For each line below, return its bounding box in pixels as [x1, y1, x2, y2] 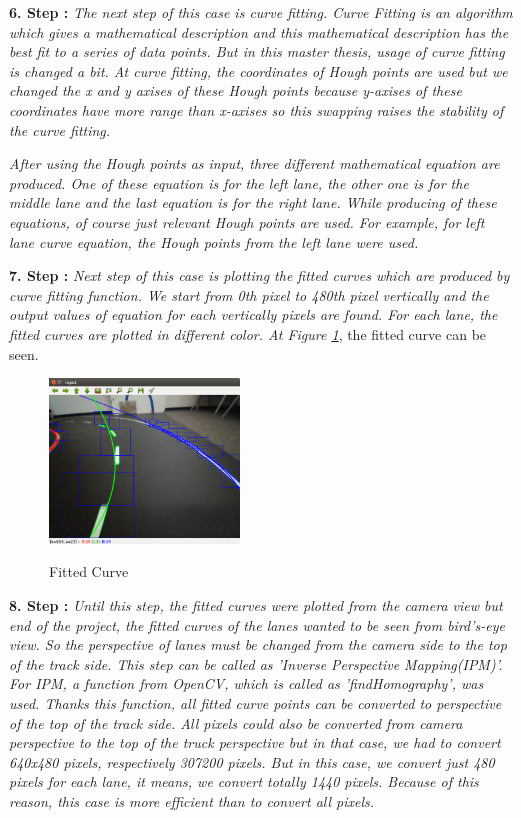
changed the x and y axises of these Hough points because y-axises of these [9, 80, 462, 101]
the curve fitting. [9, 119, 111, 140]
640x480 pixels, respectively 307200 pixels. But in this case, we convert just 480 [9, 751, 495, 772]
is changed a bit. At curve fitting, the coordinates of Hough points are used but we [9, 60, 508, 81]
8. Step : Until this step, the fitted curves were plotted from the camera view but [9, 595, 503, 616]
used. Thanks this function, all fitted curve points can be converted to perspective [9, 693, 502, 713]
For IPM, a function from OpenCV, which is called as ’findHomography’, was [9, 673, 484, 694]
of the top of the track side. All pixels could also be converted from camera [9, 712, 463, 733]
